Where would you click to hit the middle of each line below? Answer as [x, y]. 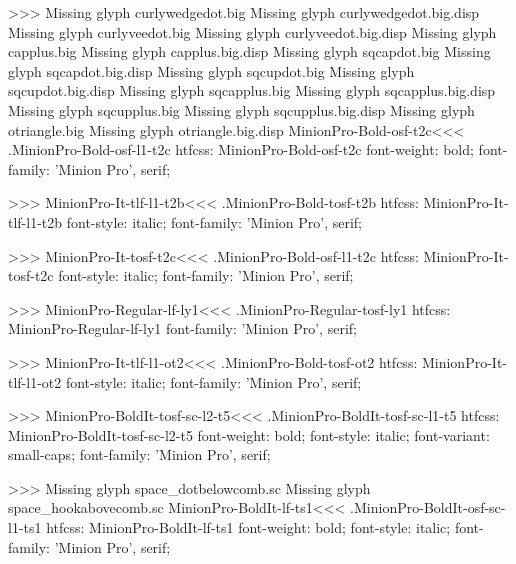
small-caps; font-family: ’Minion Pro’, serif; [139, 454]
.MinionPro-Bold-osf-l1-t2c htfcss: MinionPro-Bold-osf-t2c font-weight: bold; [241, 149]
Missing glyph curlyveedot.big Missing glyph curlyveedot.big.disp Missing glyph [252, 31]
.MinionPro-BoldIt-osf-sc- [428, 507]
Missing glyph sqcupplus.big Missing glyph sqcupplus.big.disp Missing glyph [241, 109]
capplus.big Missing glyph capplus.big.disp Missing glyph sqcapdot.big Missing [249, 51]
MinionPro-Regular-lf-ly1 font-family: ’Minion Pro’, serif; [182, 328]
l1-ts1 [25, 527]
